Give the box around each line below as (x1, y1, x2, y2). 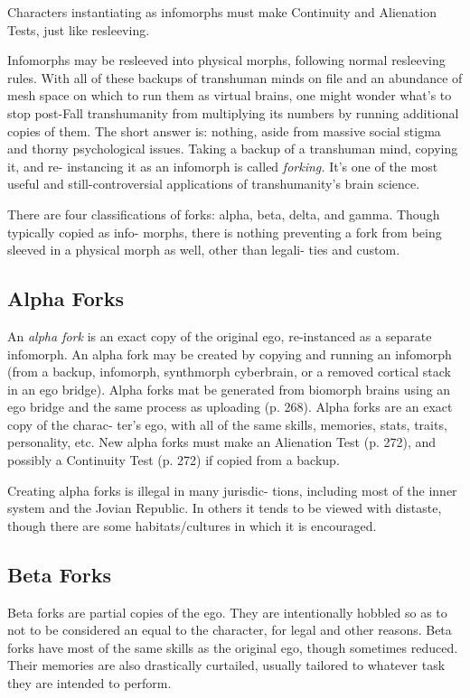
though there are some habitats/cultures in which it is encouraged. (7, 516, 377, 535)
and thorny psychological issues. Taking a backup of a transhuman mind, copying (7, 139, 458, 158)
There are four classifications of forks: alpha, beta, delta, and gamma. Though (7, 204, 440, 223)
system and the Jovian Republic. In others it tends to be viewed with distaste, (7, 498, 442, 517)
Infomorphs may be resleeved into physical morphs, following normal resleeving (7, 51, 446, 70)
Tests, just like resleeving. (7, 20, 150, 39)
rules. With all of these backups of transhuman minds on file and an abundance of (7, 68, 463, 87)
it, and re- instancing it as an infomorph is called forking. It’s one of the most (7, 156, 438, 175)
